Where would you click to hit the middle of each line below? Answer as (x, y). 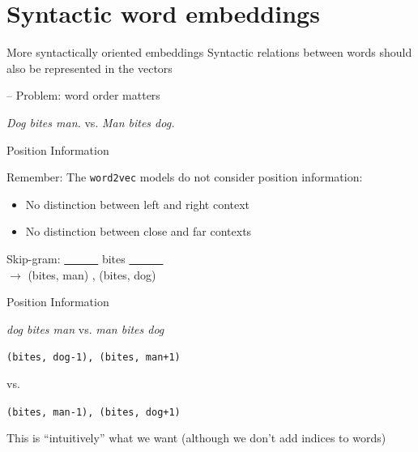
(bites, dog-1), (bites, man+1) (94, 358)
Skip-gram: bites (66, 258)
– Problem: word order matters (83, 95)
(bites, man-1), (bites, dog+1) (94, 412)
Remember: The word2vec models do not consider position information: (185, 177)
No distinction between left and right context (138, 204)
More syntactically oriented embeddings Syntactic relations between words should (209, 52)
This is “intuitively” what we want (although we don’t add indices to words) (196, 438)
